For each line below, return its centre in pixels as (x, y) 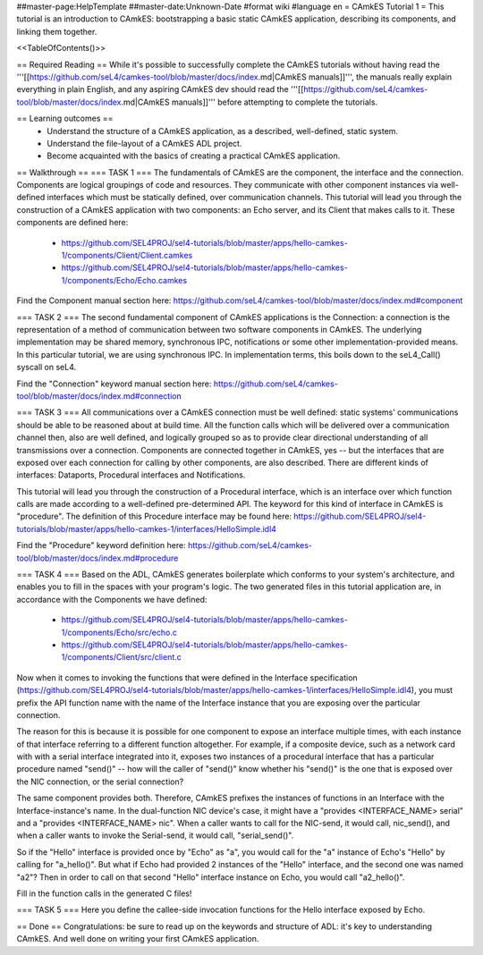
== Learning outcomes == (65, 118)
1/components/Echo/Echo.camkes (124, 280)
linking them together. (57, 31)
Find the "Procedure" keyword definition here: (102, 545)
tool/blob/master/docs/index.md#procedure (97, 558)
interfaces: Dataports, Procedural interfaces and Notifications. (131, 475)
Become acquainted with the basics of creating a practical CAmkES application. (194, 156)
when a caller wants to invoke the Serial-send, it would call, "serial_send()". (155, 835)
